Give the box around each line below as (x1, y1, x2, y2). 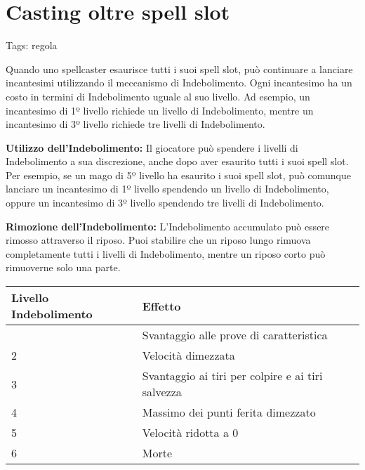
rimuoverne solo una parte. (6, 260, 121, 275)
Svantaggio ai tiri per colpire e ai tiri (142, 367, 323, 384)
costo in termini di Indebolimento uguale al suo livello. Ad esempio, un (6, 89, 310, 103)
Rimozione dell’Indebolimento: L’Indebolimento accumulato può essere (6, 218, 330, 233)
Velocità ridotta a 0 (142, 424, 239, 441)
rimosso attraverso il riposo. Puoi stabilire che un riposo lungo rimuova (6, 233, 311, 247)
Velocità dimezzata (142, 347, 235, 364)
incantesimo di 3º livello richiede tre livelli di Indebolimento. (6, 117, 265, 131)
